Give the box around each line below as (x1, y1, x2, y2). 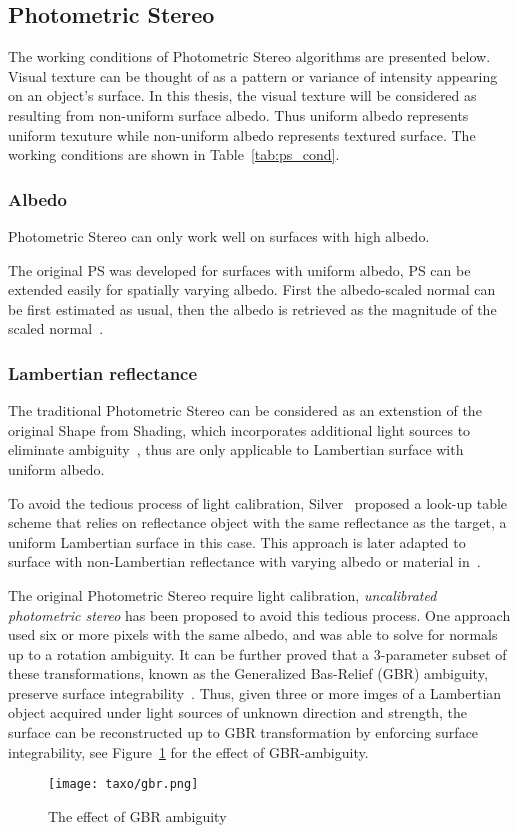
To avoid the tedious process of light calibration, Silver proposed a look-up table (8, 492, 508, 513)
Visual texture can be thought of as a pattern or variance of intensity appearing (8, 65, 498, 86)
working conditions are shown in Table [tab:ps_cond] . (8, 144, 340, 165)
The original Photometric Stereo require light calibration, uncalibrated (8, 584, 437, 605)
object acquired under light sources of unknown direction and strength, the (8, 702, 467, 723)
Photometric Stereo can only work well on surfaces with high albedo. (8, 225, 430, 246)
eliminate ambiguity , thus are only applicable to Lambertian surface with (8, 439, 464, 460)
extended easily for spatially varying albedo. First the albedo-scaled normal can (8, 279, 496, 300)
